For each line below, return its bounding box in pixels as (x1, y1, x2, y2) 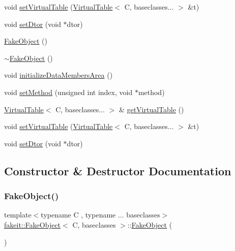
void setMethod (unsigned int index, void (4, 86, 133, 97)
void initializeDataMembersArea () (4, 70, 113, 80)
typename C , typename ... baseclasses (41, 209, 160, 220)
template (4, 209, 32, 220)
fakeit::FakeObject (4, 219, 61, 230)
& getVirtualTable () (119, 104, 184, 114)
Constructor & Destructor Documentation (4, 163, 231, 178)
